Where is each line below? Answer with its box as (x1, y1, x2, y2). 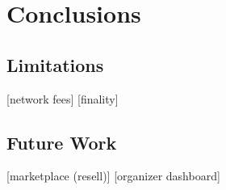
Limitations (6, 52, 104, 77)
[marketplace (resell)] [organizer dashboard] (6, 167, 220, 184)
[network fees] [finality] (6, 90, 119, 107)
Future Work (6, 129, 117, 154)
